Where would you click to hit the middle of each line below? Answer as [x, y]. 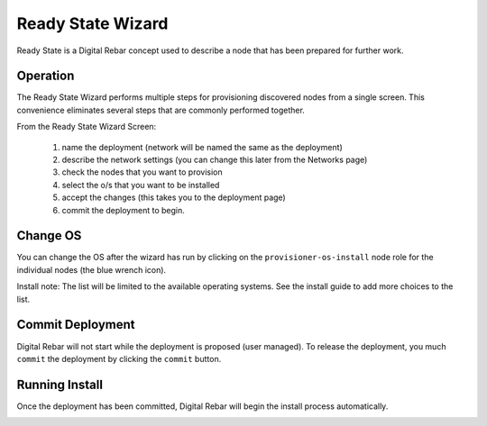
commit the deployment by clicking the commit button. [119, 358]
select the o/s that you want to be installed [141, 185]
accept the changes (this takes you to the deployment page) [174, 197]
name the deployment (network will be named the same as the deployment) [202, 147]
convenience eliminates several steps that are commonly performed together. [161, 110]
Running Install [60, 384]
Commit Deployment [76, 325]
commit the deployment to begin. [123, 210]
